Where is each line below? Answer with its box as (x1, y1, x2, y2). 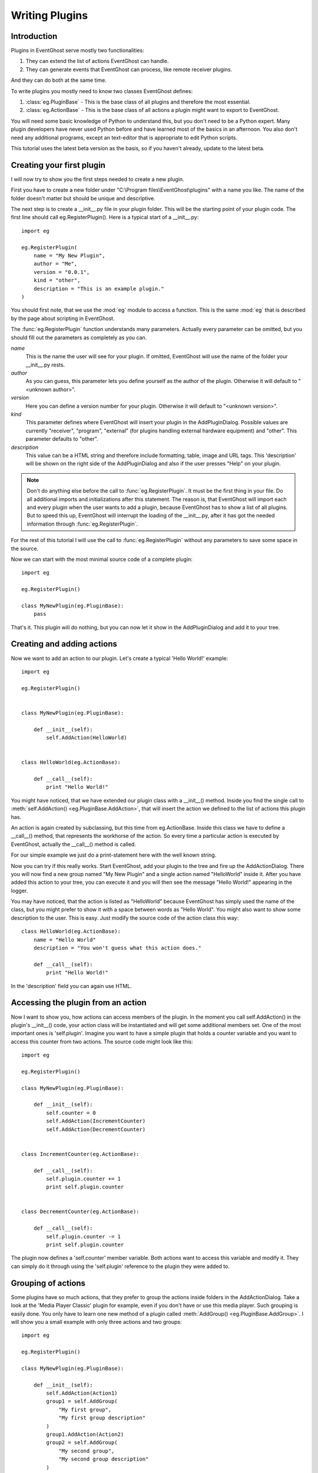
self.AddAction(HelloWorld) (46, 734, 127, 741)
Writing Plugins (11, 9, 88, 22)
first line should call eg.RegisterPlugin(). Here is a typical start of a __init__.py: (11, 214, 199, 221)
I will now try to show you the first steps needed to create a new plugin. (11, 176, 184, 183)
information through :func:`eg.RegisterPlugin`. (26, 520, 138, 527)
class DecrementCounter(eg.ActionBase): (21, 1208, 140, 1215)
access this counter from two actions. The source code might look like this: (11, 1038, 194, 1045)
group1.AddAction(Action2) (46, 1431, 124, 1438)
